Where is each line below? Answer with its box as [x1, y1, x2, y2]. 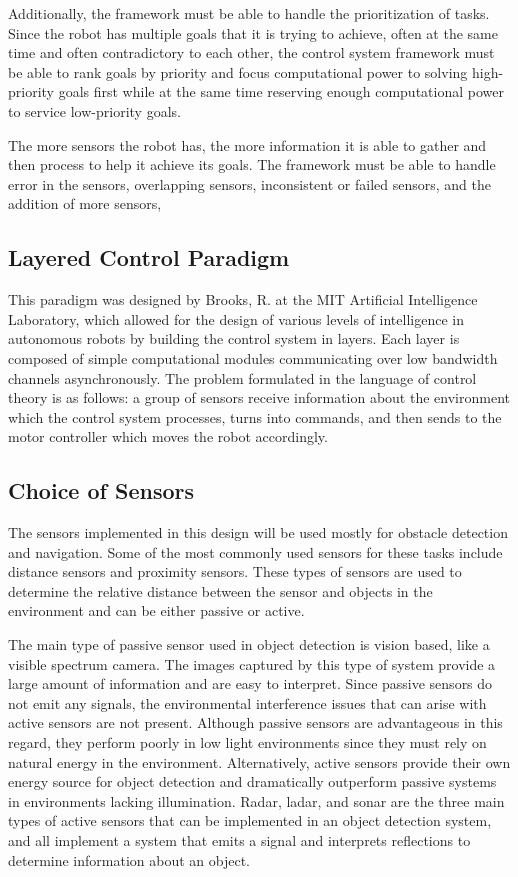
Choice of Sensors [8, 475, 194, 506]
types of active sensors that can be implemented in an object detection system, [8, 810, 492, 831]
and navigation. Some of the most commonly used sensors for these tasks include [8, 541, 503, 562]
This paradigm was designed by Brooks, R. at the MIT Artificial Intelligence [8, 289, 478, 310]
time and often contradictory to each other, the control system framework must [8, 42, 495, 63]
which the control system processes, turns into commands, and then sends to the [8, 406, 502, 427]
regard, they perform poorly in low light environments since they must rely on [8, 732, 487, 753]
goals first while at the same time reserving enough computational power [58, 81, 504, 102]
